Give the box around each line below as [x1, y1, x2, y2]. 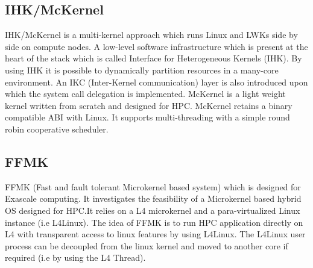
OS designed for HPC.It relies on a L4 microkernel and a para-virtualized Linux [5, 204, 300, 216]
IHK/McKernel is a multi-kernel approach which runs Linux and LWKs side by [5, 28, 298, 41]
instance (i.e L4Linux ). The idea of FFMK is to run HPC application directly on [5, 216, 303, 228]
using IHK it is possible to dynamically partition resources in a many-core [5, 63, 279, 76]
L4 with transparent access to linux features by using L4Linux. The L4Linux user [5, 228, 306, 240]
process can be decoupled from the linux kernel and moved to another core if [5, 239, 288, 252]
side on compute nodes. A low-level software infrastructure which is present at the [5, 40, 308, 52]
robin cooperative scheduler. [5, 122, 109, 135]
